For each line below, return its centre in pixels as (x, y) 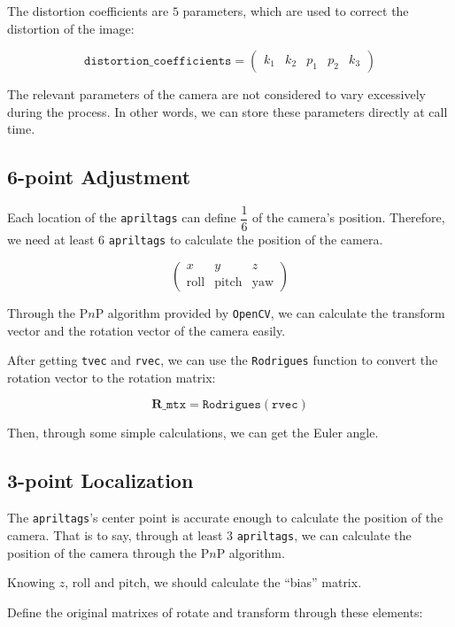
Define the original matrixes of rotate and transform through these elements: (215, 612)
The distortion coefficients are (88, 11)
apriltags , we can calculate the (324, 534)
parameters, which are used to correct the (296, 11)
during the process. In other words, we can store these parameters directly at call (227, 111)
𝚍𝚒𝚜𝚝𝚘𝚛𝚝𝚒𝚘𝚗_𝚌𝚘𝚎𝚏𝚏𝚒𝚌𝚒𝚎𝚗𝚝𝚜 (158, 62)
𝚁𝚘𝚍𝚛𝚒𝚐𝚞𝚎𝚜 (231, 405)
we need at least (51, 240)
